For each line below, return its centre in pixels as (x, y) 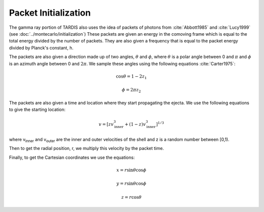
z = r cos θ (132, 197)
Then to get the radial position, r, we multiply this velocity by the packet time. (87, 148)
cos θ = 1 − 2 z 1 (131, 77)
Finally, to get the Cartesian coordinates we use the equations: (72, 157)
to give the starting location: (37, 109)
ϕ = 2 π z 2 (132, 90)
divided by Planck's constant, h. (41, 48)
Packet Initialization (50, 13)
